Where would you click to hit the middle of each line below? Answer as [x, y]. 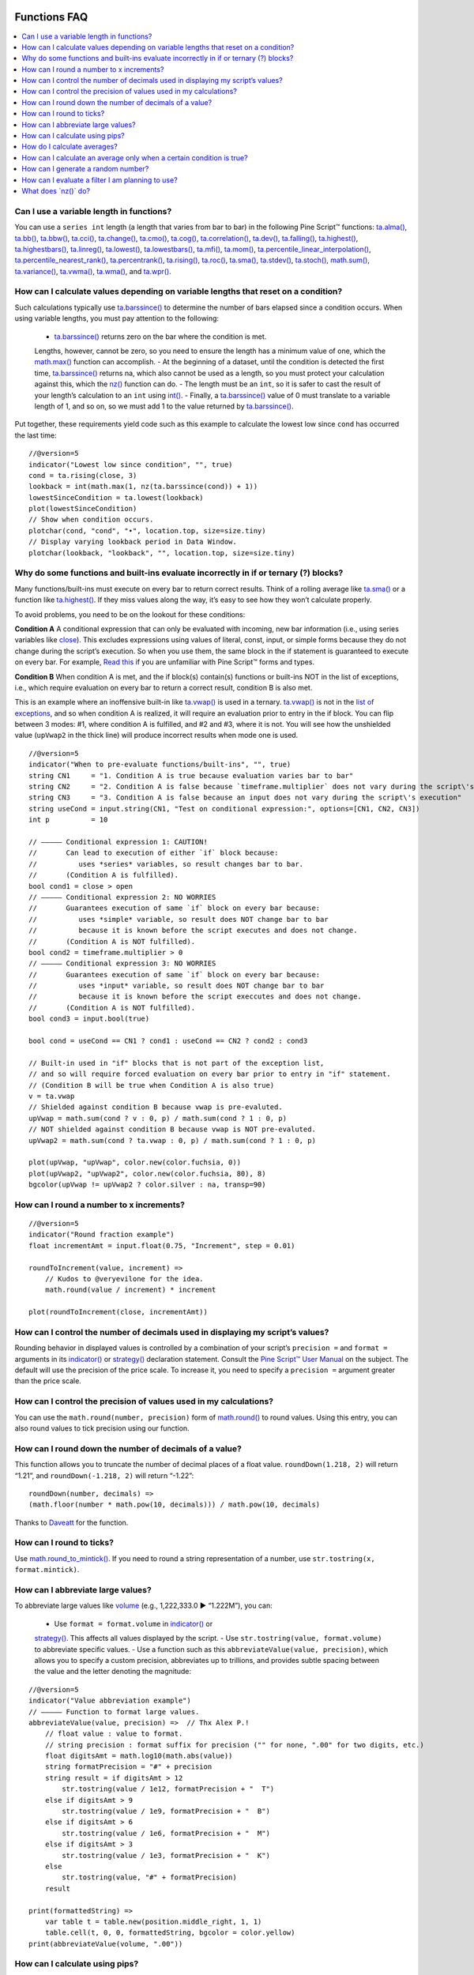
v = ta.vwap [52, 1096]
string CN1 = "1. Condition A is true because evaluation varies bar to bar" [191, 775]
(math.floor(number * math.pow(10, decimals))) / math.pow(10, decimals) [175, 1505]
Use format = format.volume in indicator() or [134, 1623]
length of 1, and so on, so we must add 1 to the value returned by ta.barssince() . [164, 406]
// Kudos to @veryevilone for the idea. [124, 1279]
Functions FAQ [51, 17]
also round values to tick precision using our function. [102, 1428]
